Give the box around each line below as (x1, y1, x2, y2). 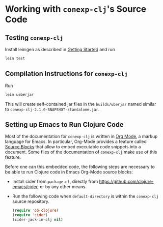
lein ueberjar (5, 92, 34, 97)
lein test (5, 56, 26, 61)
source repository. (12, 199, 50, 204)
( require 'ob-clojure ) (12, 208, 59, 213)
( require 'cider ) (12, 213, 48, 218)
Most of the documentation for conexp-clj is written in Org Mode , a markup (5, 134, 158, 140)
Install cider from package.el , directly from (12, 178, 98, 185)
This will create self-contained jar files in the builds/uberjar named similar (5, 101, 156, 107)
